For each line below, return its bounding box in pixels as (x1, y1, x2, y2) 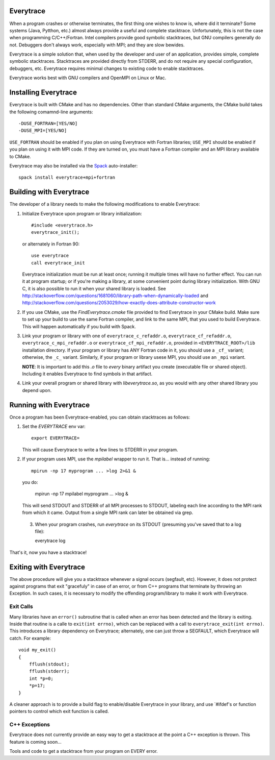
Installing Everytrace (9, 88, 77, 97)
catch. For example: (9, 635, 51, 641)
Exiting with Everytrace (9, 562, 86, 571)
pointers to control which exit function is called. (9, 708, 109, 715)
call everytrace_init (31, 260, 85, 265)
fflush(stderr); (29, 669, 70, 674)
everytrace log (35, 537, 66, 544)
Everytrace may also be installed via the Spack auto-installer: (9, 162, 138, 168)
